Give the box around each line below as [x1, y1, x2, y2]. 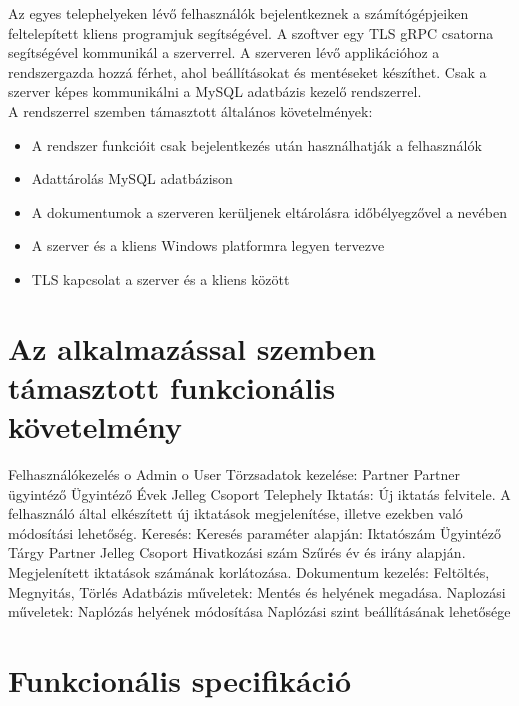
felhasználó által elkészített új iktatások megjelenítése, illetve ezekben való [8, 503, 463, 524]
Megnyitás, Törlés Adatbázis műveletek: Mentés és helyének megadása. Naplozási [8, 581, 506, 602]
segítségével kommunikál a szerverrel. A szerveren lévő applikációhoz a [8, 42, 440, 63]
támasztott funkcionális [8, 366, 336, 407]
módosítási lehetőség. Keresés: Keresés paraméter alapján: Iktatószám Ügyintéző [8, 522, 502, 543]
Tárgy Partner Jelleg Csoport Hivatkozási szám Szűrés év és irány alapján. [8, 542, 466, 563]
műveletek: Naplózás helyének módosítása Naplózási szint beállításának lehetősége [8, 601, 511, 622]
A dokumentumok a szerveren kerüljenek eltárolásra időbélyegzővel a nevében [31, 201, 507, 222]
